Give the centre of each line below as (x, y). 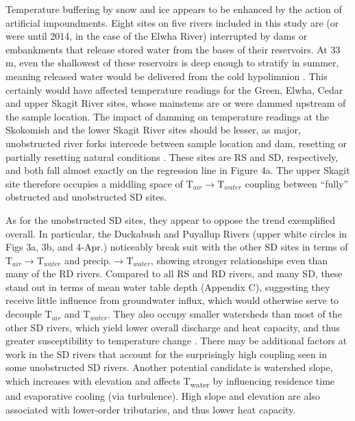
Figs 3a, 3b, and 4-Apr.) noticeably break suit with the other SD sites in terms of (177, 247)
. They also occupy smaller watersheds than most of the (225, 314)
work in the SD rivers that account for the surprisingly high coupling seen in (166, 354)
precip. (97, 261)
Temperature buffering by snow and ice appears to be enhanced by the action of (174, 9)
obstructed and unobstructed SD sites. (86, 197)
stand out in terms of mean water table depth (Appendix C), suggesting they (168, 286)
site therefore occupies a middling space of (94, 183)
